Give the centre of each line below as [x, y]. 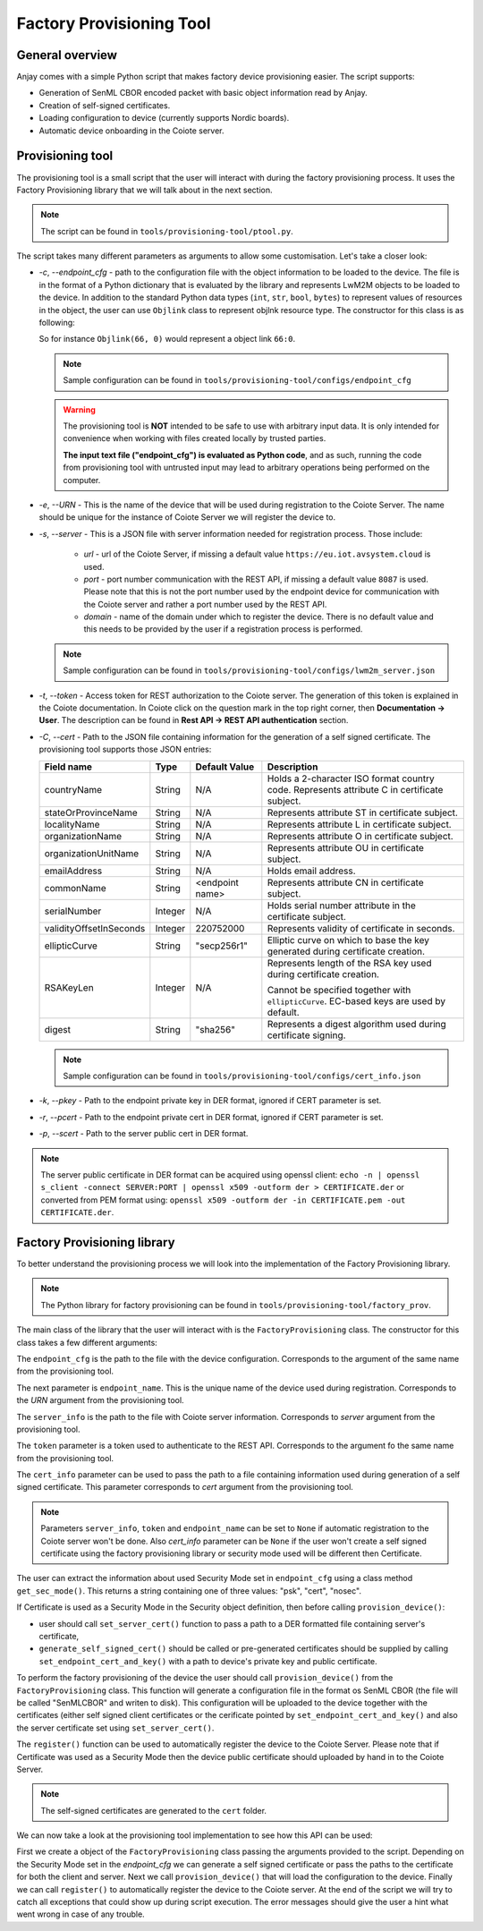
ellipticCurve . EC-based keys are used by [356, 1000]
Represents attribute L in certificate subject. [359, 824]
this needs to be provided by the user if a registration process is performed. [223, 629]
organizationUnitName [92, 853]
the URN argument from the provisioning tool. [100, 1400]
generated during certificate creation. [346, 951]
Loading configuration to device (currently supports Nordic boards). [164, 118]
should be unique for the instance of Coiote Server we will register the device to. [187, 517]
